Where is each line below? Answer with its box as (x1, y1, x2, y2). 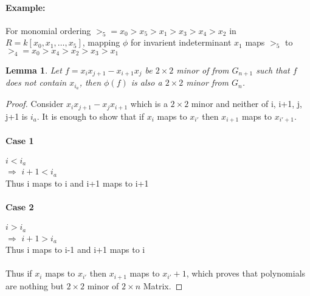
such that (256, 63, 290, 76)
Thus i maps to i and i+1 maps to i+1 (5, 176, 149, 189)
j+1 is (5, 109, 28, 122)
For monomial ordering (5, 24, 91, 36)
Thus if (5, 267, 32, 280)
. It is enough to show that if (36, 109, 145, 122)
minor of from (176, 63, 229, 76)
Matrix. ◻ (143, 279, 183, 292)
